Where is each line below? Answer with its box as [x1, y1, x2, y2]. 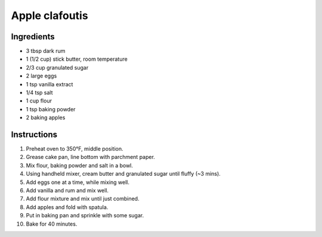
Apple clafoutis [11, 9, 89, 22]
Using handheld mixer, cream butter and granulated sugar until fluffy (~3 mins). [26, 170, 221, 177]
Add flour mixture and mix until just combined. [26, 195, 140, 202]
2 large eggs [26, 72, 57, 80]
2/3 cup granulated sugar [26, 64, 89, 71]
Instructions [11, 130, 58, 139]
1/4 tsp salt [26, 89, 53, 96]
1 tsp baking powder [26, 105, 76, 113]
